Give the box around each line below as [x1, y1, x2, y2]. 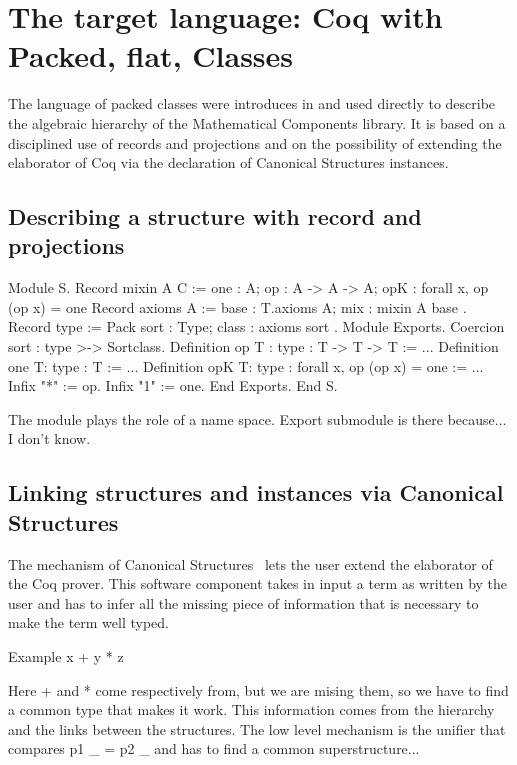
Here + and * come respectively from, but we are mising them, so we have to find [8, 679, 509, 700]
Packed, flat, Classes [8, 35, 294, 76]
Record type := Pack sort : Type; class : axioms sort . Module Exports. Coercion [8, 316, 505, 337]
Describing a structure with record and [8, 201, 422, 232]
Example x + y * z [8, 646, 124, 666]
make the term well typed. [8, 612, 170, 633]
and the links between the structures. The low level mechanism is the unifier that [8, 718, 506, 739]
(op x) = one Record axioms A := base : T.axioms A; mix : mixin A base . [8, 296, 467, 317]
